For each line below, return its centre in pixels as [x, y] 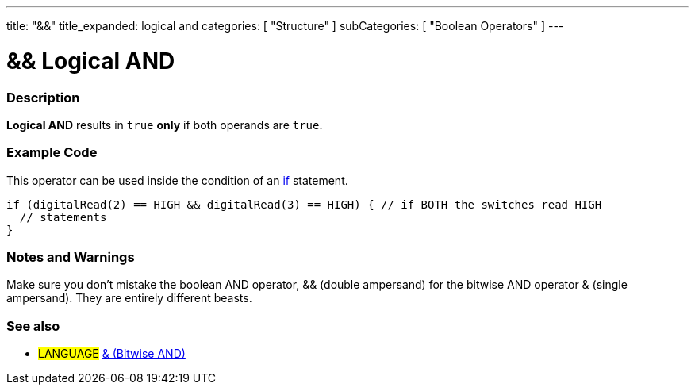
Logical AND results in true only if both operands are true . [165, 125]
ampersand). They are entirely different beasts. [129, 298]
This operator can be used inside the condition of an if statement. [177, 180]
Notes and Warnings [71, 257]
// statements [63, 217]
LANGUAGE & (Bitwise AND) [112, 354]
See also [33, 326]
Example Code [52, 153]
